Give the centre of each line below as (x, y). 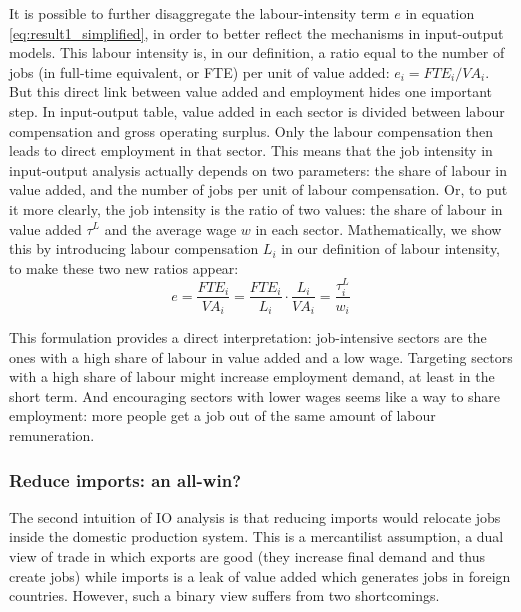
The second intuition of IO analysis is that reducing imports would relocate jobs (255, 516)
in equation (440, 13)
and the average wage (170, 228)
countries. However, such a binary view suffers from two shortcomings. (224, 595)
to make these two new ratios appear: (124, 267)
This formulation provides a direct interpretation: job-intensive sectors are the (248, 337)
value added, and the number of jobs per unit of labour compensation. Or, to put (258, 189)
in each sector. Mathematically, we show (378, 228)
